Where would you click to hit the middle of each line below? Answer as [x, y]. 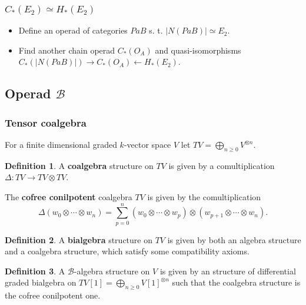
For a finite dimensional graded [61, 144]
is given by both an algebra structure [234, 239]
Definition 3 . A [35, 271]
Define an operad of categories [73, 30]
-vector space [147, 144]
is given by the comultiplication [204, 196]
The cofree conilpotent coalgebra [69, 196]
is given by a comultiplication [222, 165]
